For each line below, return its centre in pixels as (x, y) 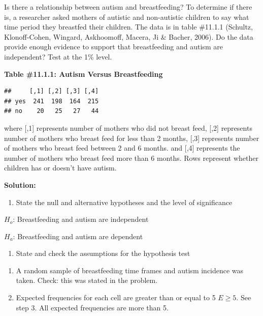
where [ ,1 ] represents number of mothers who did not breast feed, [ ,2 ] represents (128, 127)
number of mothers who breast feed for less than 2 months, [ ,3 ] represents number (132, 138)
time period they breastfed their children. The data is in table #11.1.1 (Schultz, (128, 27)
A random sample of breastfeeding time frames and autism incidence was (130, 270)
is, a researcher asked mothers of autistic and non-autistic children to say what (127, 17)
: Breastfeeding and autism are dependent (78, 236)
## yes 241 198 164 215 (52, 101)
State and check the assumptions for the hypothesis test (103, 253)
